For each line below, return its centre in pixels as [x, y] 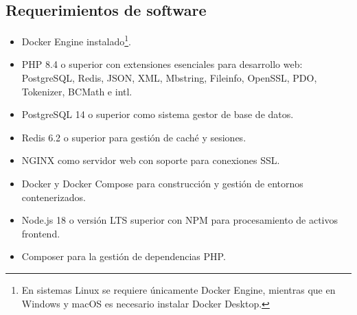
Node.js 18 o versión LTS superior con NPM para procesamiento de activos [180, 220]
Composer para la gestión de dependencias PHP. [124, 256]
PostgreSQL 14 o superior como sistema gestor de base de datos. [158, 114]
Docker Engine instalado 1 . [77, 40]
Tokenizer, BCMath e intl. [77, 91]
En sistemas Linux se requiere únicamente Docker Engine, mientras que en [178, 289]
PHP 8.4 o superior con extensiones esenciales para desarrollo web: [162, 64]
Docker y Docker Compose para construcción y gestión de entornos [162, 184]
